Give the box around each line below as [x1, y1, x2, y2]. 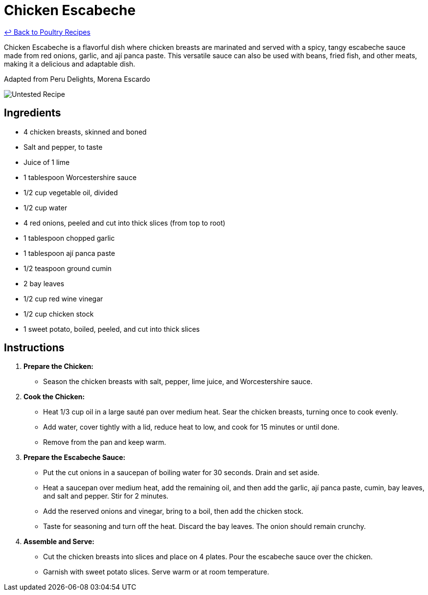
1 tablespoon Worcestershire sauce [23, 173, 137, 182]
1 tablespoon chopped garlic [23, 233, 115, 242]
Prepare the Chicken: [23, 362, 94, 371]
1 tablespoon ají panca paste [23, 249, 115, 257]
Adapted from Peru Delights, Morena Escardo [4, 74, 150, 83]
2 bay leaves [23, 279, 65, 288]
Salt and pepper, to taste [23, 142, 103, 151]
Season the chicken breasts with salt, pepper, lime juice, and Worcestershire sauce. [43, 377, 313, 386]
